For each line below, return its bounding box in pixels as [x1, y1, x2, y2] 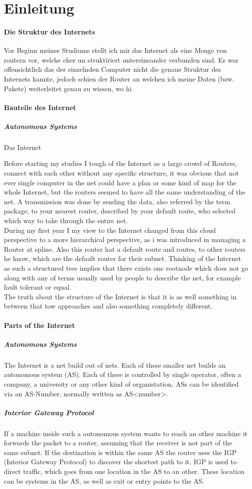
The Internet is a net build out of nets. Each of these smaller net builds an [4, 359, 226, 370]
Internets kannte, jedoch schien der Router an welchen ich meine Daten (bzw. [4, 73, 235, 83]
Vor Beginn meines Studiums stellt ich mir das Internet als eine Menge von [4, 45, 227, 55]
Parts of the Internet [4, 320, 75, 330]
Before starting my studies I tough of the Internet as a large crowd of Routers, [4, 158, 237, 168]
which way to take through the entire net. [4, 215, 128, 226]
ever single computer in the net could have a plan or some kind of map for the [4, 177, 236, 187]
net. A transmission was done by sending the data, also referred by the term [4, 196, 230, 206]
